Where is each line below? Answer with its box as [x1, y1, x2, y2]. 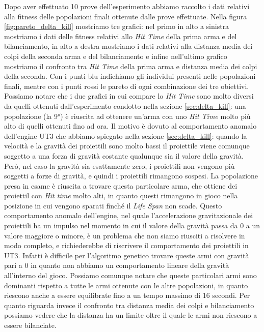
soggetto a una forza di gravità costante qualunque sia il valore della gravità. [4, 150, 244, 161]
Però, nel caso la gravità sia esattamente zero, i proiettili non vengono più [4, 160, 235, 171]
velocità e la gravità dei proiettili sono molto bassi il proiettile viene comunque [4, 140, 250, 151]
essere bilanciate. [4, 320, 57, 330]
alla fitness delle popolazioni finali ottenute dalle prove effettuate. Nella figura [4, 11, 247, 21]
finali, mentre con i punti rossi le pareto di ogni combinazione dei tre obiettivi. [4, 80, 249, 91]
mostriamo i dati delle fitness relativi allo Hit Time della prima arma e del [4, 31, 237, 41]
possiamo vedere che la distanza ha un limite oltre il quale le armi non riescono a [4, 310, 257, 320]
